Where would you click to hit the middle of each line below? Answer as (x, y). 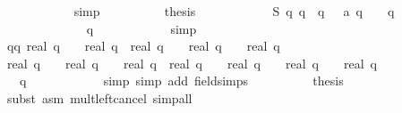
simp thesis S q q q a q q (234, 11)
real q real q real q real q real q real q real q (192, 63)
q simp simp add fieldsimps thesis (181, 81)
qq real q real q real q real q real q (143, 46)
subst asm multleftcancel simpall (99, 97)
